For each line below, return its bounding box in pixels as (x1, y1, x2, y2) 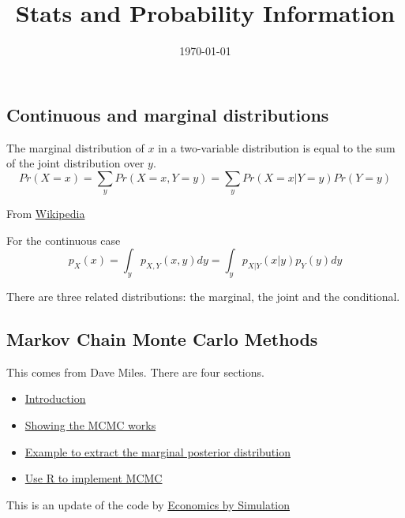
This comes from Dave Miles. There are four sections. (6, 363, 264, 380)
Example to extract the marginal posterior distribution (24, 443, 291, 460)
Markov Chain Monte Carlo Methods (6, 327, 318, 351)
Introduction (24, 390, 86, 407)
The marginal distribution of (6, 139, 144, 156)
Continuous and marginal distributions (6, 102, 329, 126)
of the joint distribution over (6, 155, 144, 171)
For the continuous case (6, 231, 121, 248)
